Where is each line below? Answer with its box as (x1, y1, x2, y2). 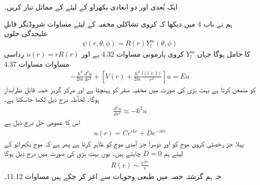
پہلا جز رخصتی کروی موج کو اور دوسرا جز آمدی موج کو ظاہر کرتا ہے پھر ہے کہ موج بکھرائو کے (4, 138, 244, 148)
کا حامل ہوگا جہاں (197, 49, 250, 59)
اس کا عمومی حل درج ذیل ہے (4, 116, 80, 127)
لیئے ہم (163, 148, 183, 158)
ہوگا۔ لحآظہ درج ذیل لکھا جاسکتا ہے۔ (4, 94, 99, 104)
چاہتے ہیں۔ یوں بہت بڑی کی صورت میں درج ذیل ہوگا (4, 148, 141, 158)
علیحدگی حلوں (4, 28, 48, 39)
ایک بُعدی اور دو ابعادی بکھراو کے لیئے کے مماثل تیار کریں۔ (4, 2, 177, 12)
